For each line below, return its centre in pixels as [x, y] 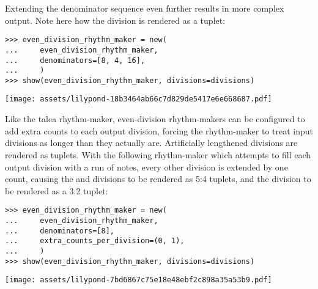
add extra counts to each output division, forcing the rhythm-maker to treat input [159, 130]
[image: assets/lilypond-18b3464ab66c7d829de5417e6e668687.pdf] [139, 99]
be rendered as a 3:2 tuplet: [57, 190]
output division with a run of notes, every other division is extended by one [146, 166]
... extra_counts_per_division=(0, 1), [95, 241]
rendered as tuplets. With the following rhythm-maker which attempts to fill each [158, 154]
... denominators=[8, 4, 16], [75, 60]
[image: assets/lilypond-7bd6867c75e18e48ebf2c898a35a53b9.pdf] [139, 280]
